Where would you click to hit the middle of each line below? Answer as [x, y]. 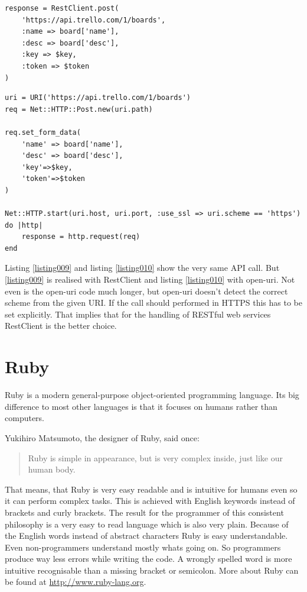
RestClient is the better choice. [61, 326]
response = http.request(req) [81, 237]
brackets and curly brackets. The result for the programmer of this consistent [144, 512]
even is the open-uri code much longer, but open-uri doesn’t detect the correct [146, 291]
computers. [25, 418]
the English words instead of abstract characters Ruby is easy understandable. [146, 536]
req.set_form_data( [43, 132]
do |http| [24, 225]
